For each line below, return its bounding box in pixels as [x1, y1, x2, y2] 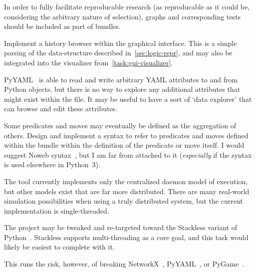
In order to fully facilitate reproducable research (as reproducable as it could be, [4, 1, 250, 11]
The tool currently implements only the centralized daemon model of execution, [4, 176, 248, 186]
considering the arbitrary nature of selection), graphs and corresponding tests [4, 11, 241, 21]
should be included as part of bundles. [4, 21, 121, 31]
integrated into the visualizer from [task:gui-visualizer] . [4, 57, 173, 67]
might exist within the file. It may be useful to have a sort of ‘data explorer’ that [4, 93, 252, 104]
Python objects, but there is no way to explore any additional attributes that [4, 84, 241, 94]
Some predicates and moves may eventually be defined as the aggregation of [4, 120, 236, 130]
